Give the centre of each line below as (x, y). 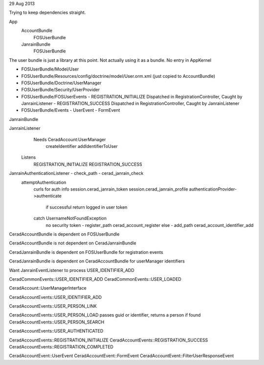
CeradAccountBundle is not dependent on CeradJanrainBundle (73, 243)
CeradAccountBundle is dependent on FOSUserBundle (64, 234)
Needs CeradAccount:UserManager (70, 139)
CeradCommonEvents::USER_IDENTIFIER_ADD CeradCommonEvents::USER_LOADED (95, 279)
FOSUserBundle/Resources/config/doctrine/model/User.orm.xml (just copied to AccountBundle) (118, 76)
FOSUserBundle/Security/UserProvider (61, 90)
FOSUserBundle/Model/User (50, 69)
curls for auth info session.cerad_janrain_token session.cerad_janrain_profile (111, 189)
